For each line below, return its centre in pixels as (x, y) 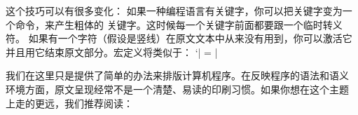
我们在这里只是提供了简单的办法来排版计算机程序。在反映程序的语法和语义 (177, 75)
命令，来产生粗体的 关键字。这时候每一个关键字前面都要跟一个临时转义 (179, 24)
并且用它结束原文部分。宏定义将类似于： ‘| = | (112, 52)
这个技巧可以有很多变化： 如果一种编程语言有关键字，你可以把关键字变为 (174, 11)
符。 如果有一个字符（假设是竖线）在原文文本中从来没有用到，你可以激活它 (179, 38)
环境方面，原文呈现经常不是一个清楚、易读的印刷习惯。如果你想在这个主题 (177, 89)
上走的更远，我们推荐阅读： (69, 103)
